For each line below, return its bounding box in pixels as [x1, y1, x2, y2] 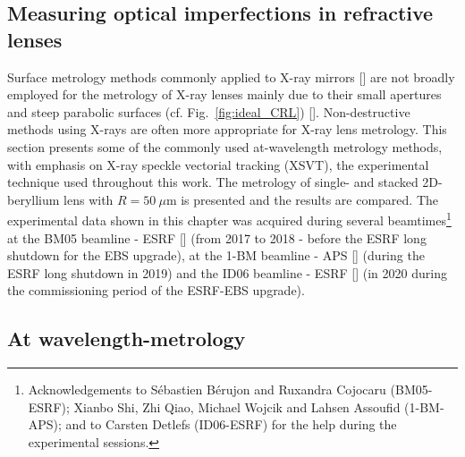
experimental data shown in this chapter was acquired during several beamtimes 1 [7, 208, 452, 229]
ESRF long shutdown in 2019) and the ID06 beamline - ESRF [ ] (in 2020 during [7, 263, 447, 282]
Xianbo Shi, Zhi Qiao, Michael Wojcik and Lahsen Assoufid [73, 397, 401, 416]
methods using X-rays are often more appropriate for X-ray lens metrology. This [7, 120, 447, 139]
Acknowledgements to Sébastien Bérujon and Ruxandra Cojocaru [28, 380, 386, 399]
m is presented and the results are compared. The [165, 190, 439, 208]
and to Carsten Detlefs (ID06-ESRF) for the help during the [65, 415, 397, 434]
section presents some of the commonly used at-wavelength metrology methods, [7, 137, 443, 156]
